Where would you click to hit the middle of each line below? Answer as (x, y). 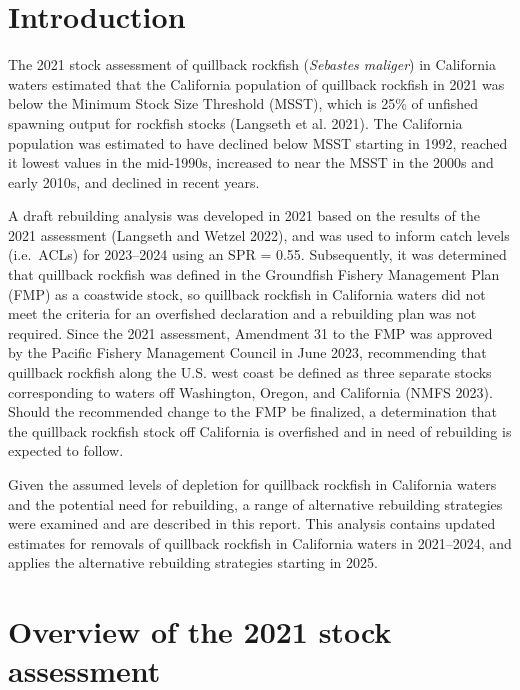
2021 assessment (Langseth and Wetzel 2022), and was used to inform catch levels (259, 234)
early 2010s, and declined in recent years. (134, 181)
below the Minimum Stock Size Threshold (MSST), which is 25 (202, 103)
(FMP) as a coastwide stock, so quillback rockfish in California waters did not (247, 293)
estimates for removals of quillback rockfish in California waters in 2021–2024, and (260, 542)
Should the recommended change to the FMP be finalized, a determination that (252, 411)
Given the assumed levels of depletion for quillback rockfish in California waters (252, 484)
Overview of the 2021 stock (200, 631)
